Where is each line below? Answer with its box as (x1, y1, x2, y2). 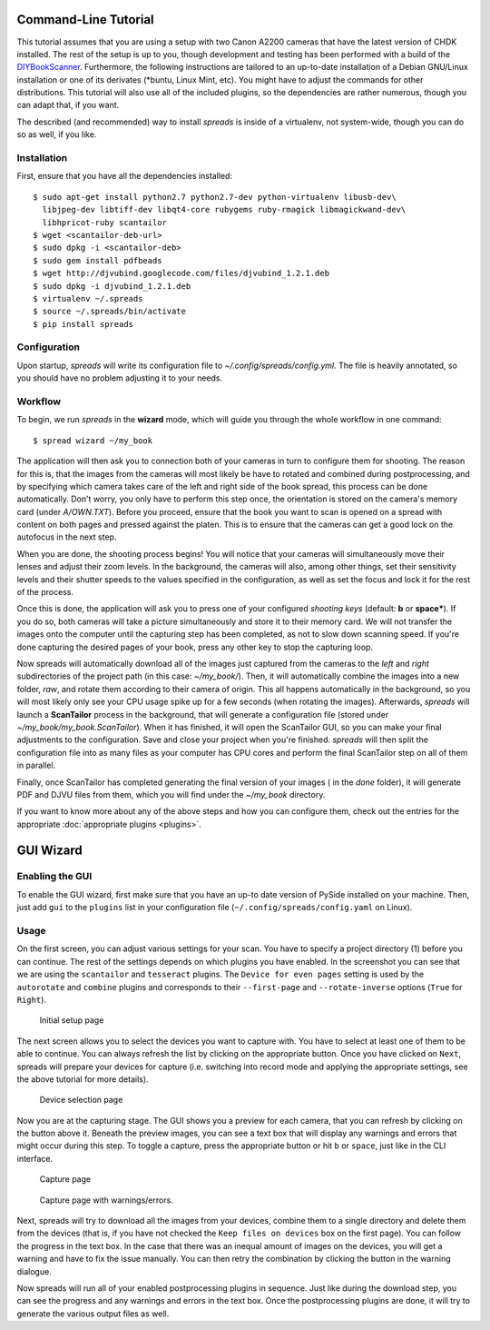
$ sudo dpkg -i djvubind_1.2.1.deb (33, 281, 191, 291)
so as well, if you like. (16, 129, 97, 140)
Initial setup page (39, 1015, 104, 1026)
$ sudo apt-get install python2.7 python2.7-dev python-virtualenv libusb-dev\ (33, 192, 397, 202)
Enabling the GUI (16, 870, 93, 883)
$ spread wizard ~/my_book (33, 435, 153, 445)
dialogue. (16, 1265, 52, 1276)
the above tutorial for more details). (16, 1073, 149, 1085)
